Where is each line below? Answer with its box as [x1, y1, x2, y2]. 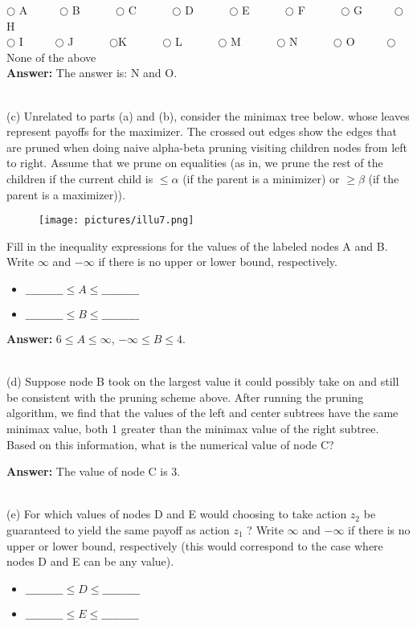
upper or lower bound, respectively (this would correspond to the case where [6, 537, 383, 554]
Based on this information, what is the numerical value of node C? [6, 436, 334, 452]
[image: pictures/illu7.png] [39, 215, 194, 227]
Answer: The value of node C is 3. [6, 463, 181, 480]
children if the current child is [6, 170, 153, 186]
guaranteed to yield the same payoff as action [6, 521, 230, 538]
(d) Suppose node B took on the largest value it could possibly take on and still [6, 373, 399, 390]
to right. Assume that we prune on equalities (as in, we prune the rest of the [6, 154, 383, 171]
